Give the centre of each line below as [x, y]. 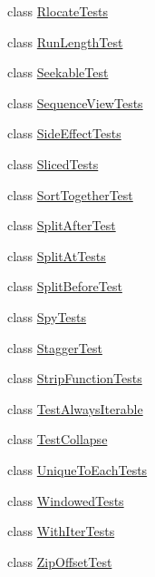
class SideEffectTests [64, 133]
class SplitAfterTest [62, 225]
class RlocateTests [58, 11]
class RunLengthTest [65, 41]
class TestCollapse [58, 439]
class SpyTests [47, 316]
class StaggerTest [55, 347]
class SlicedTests [53, 163]
